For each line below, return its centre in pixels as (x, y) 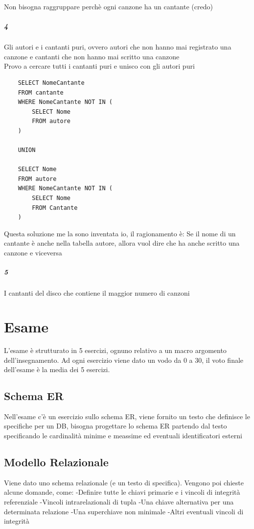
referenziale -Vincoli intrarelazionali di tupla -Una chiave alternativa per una (119, 502)
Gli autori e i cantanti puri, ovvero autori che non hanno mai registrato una (118, 47)
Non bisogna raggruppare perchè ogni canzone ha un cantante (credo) (108, 6)
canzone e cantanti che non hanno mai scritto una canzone (92, 56)
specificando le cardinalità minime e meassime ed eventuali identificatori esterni (123, 436)
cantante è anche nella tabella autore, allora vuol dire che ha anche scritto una (122, 243)
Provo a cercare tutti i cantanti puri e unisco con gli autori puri (99, 66)
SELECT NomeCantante (51, 83)
